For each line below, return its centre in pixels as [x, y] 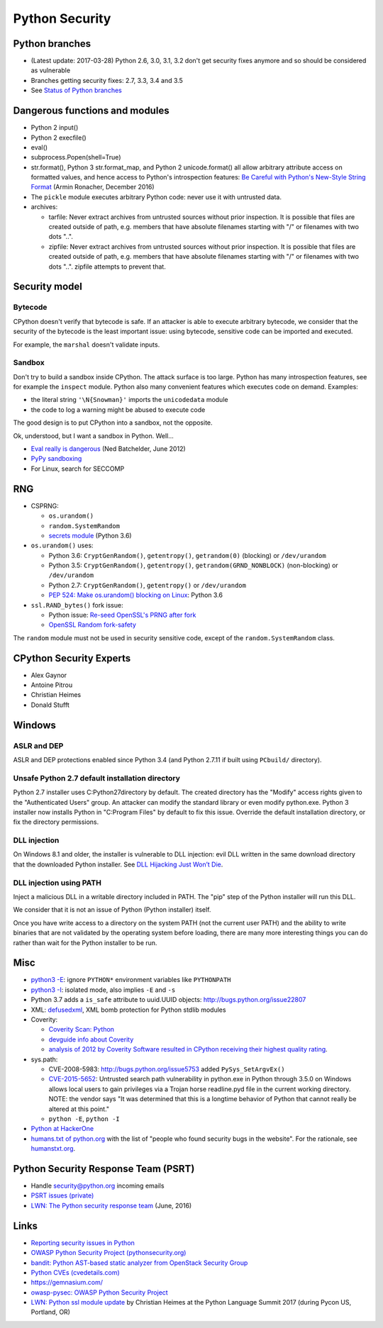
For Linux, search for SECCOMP [78, 469]
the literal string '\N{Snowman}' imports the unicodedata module [129, 400]
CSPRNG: [45, 506]
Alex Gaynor [49, 675]
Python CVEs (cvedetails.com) [75, 1272]
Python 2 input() [55, 128]
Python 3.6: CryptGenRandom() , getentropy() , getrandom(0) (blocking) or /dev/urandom [187, 555]
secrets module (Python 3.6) [90, 535]
